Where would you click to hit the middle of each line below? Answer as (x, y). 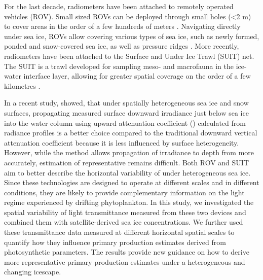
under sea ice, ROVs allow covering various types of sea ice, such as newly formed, (132, 36)
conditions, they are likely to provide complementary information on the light (124, 192)
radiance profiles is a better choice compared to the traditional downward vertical (131, 133)
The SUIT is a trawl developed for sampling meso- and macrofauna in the (119, 66)
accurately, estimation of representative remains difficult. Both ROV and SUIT (126, 162)
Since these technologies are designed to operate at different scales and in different (132, 182)
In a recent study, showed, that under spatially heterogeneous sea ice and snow (126, 103)
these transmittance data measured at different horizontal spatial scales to (119, 232)
